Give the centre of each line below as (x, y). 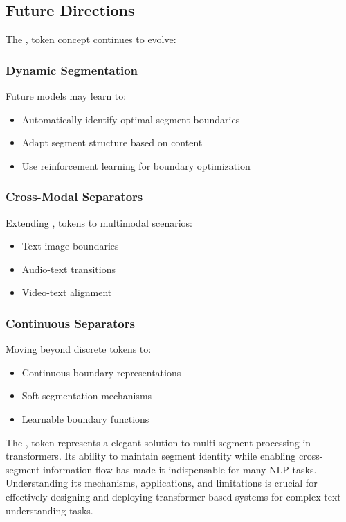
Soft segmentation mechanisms (87, 395)
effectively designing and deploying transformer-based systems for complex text (173, 496)
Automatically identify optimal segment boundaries (131, 119)
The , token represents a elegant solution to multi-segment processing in (158, 442)
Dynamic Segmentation (72, 70)
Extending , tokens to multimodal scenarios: (99, 222)
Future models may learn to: (66, 96)
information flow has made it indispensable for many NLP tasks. (180, 469)
